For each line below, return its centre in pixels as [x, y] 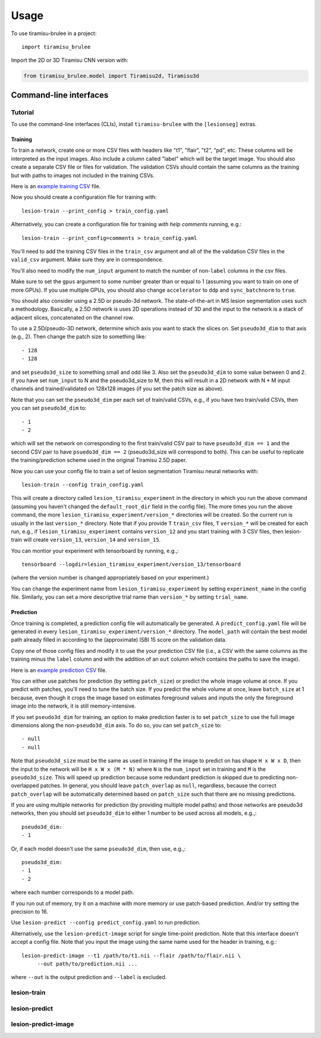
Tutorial [22, 112]
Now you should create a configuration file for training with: [84, 197]
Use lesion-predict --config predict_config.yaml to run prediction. [106, 923]
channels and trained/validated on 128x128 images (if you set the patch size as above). [117, 389]
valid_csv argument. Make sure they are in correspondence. [87, 259]
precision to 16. [30, 911]
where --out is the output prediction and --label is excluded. [89, 977]
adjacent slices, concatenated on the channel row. [73, 317]
